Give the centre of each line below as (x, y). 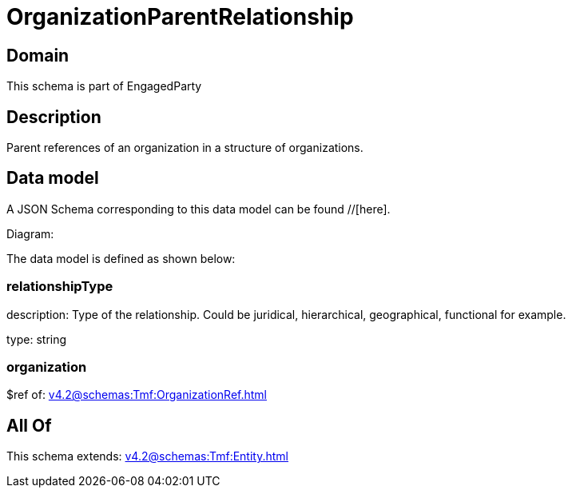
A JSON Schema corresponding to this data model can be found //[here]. (199, 209)
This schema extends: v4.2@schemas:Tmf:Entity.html (147, 456)
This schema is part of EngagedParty (104, 86)
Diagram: (30, 233)
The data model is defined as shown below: (121, 258)
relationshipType (60, 287)
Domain (38, 55)
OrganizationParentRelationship (180, 17)
